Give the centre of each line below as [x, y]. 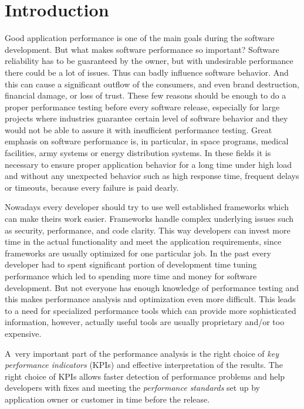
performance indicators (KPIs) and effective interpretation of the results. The [144, 365]
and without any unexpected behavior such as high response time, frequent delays [152, 176]
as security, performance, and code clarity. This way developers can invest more [148, 230]
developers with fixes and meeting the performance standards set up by [132, 388]
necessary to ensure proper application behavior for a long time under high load [148, 164]
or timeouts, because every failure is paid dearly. [92, 187]
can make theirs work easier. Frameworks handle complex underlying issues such [149, 219]
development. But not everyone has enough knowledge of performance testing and [152, 287]
